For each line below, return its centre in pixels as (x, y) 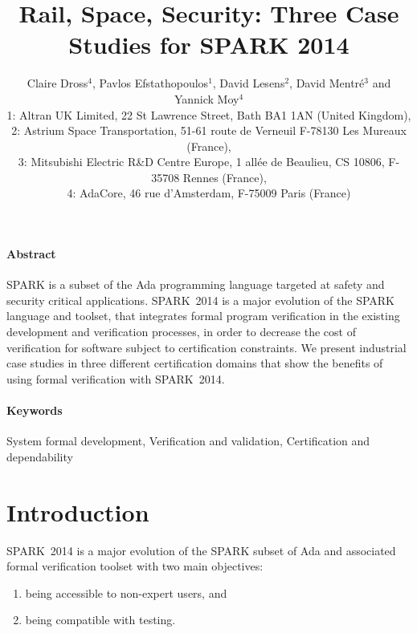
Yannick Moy (206, 98)
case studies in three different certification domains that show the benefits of (195, 363)
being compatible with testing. (100, 620)
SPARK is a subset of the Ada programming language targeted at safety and (196, 284)
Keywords (35, 410)
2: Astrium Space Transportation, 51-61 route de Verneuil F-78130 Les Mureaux (209, 130)
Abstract (31, 254)
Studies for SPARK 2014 (209, 45)
